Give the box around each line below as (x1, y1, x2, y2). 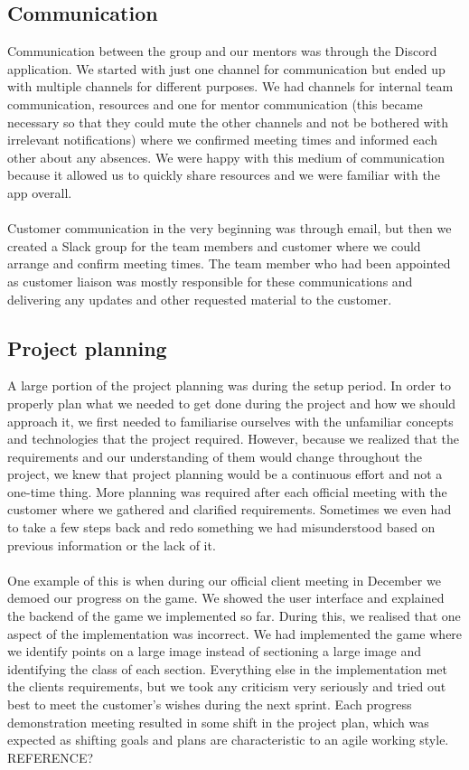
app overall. (7, 183, 72, 202)
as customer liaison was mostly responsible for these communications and (7, 271, 413, 290)
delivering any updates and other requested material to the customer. (7, 289, 392, 308)
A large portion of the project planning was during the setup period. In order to (7, 376, 451, 395)
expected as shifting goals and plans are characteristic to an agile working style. (7, 730, 449, 749)
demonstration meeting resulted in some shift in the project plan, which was (7, 712, 429, 731)
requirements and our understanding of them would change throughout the (7, 446, 422, 465)
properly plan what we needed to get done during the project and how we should (7, 393, 456, 412)
